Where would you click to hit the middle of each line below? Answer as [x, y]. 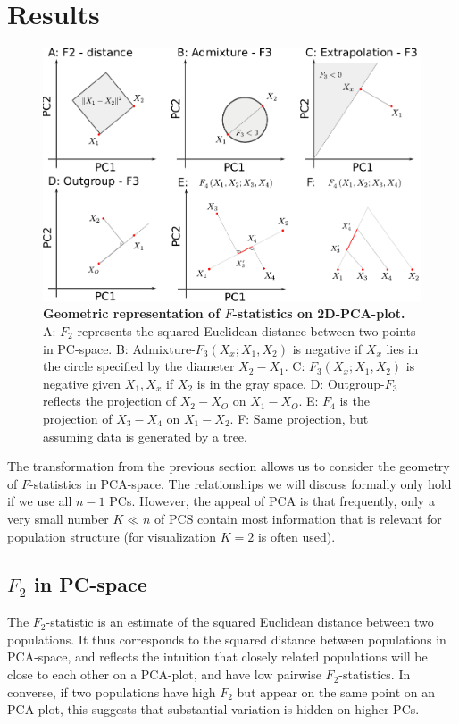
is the [355, 401]
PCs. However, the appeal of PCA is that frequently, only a [272, 501]
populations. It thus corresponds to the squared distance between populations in [227, 639]
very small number [58, 518]
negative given [82, 383]
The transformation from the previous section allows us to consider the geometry [229, 466]
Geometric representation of [132, 313]
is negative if [327, 348]
